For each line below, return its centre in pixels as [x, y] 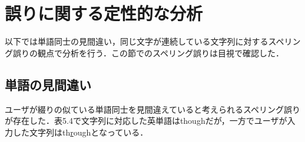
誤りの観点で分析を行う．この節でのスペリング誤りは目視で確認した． [148, 53]
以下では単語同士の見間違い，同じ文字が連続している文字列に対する [137, 41]
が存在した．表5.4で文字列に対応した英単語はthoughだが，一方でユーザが [146, 121]
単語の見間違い [48, 84]
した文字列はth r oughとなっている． [80, 132]
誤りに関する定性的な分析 [104, 13]
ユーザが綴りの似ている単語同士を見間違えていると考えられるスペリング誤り [153, 109]
